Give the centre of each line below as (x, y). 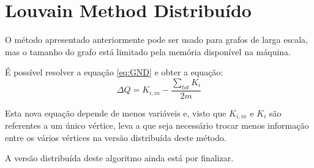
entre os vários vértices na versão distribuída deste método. (116, 137)
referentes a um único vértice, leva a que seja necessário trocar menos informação (157, 125)
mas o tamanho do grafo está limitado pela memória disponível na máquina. (148, 51)
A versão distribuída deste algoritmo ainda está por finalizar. (119, 158)
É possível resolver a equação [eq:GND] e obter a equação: (114, 72)
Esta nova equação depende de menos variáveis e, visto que (116, 113)
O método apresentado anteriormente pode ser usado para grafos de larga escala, (156, 40)
